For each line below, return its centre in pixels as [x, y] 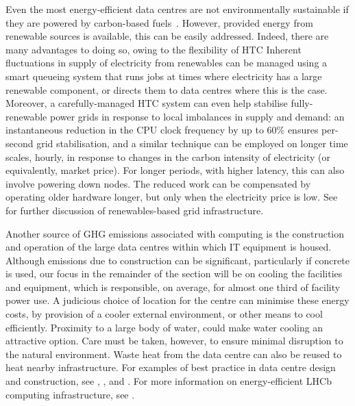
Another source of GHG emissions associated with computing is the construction [175, 233]
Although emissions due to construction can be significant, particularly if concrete [177, 260]
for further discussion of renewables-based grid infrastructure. [135, 210]
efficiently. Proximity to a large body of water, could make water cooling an [164, 327]
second [20, 143]
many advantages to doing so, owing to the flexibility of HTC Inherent [154, 49]
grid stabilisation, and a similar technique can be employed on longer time [192, 143]
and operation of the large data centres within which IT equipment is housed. [169, 247]
